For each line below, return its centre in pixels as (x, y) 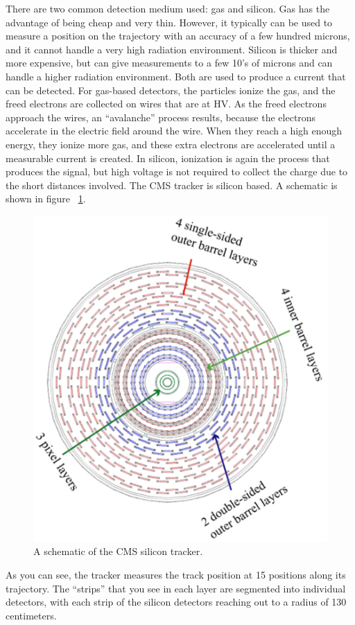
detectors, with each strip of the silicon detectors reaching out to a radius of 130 (176, 602)
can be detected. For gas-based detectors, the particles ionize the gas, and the (171, 90)
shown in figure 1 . (46, 199)
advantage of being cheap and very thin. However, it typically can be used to (169, 22)
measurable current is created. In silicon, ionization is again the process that (168, 158)
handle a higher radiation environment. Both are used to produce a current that (176, 76)
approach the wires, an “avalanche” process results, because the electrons (161, 117)
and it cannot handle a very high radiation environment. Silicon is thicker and (172, 49)
